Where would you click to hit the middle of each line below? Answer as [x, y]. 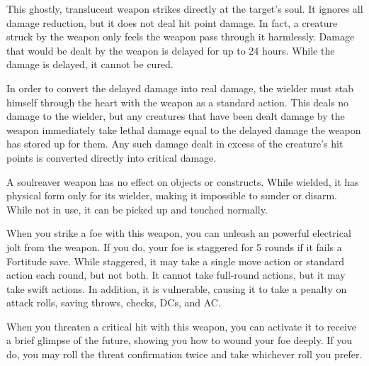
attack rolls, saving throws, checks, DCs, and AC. [114, 303]
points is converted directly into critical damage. [112, 157]
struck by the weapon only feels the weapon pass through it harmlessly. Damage [181, 37]
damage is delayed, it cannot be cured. [90, 64]
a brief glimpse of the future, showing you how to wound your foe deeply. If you [179, 340]
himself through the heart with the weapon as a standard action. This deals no [178, 102]
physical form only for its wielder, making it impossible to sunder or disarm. [172, 195]
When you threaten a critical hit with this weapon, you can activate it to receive [182, 326]
